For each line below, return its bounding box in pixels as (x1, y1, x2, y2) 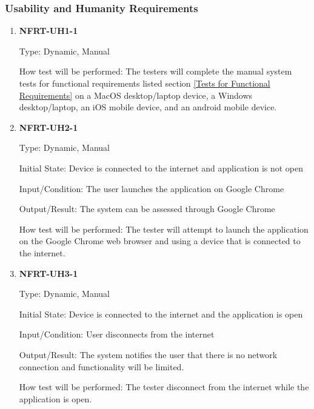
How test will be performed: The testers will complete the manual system (19, 65, 292, 78)
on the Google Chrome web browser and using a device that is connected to (19, 234, 301, 247)
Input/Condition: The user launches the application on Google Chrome (19, 182, 284, 195)
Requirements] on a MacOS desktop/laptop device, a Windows (19, 88, 253, 101)
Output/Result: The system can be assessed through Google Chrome (19, 202, 275, 215)
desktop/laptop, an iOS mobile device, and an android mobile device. (19, 101, 277, 113)
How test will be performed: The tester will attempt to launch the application (19, 222, 309, 235)
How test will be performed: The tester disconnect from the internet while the (19, 381, 309, 393)
